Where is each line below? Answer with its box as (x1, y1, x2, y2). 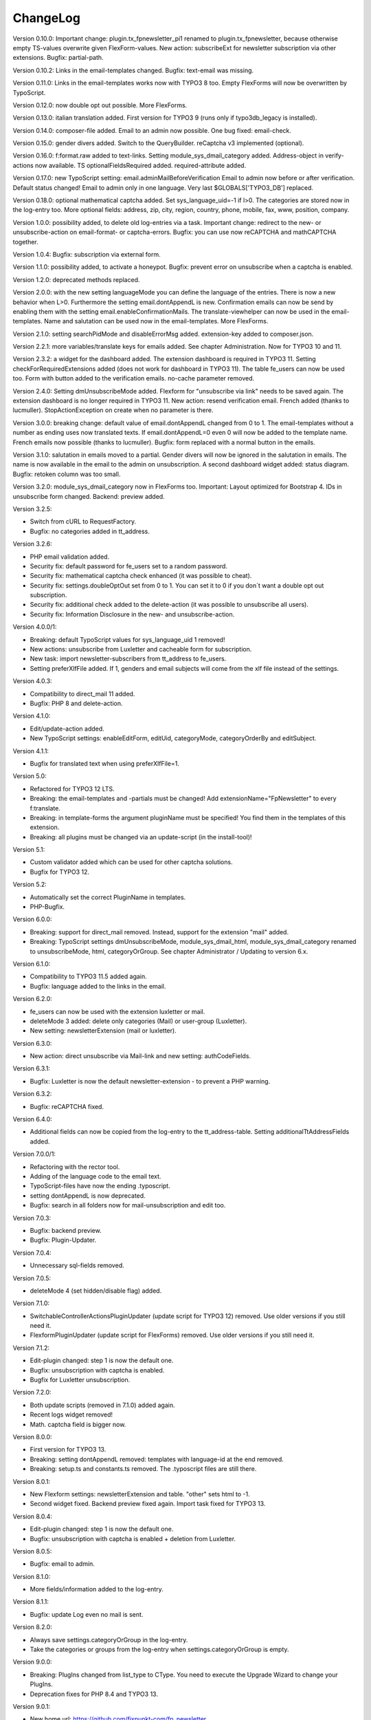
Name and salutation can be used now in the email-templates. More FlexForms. (43, 317, 269, 325)
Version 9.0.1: (12, 1702, 51, 1710)
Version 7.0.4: (12, 1249, 52, 1257)
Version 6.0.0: (12, 915, 52, 923)
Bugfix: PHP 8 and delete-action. (30, 699, 123, 707)
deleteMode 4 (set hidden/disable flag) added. (30, 1287, 162, 1295)
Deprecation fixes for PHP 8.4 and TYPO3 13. (30, 1690, 158, 1698)
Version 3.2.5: (12, 504, 52, 513)
